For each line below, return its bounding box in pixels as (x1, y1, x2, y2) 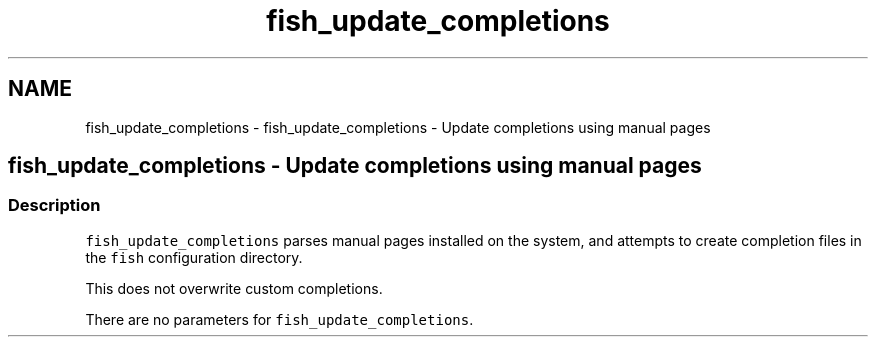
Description (8, 195, 101, 216)
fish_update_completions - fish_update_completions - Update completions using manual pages (85, 118, 711, 136)
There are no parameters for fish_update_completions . (85, 310, 474, 328)
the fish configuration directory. (85, 248, 303, 266)
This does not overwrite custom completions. (85, 279, 383, 297)
